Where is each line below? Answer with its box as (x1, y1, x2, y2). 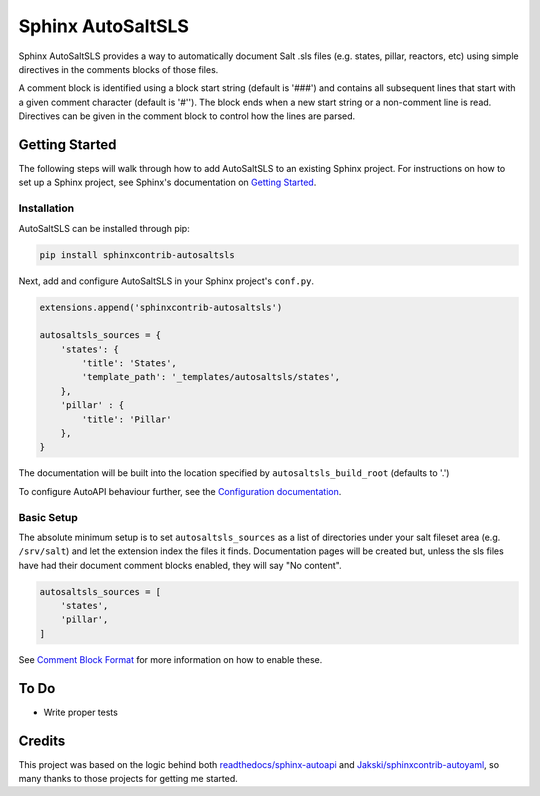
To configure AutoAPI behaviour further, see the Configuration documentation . (18, 485, 342, 497)
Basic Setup (18, 510, 79, 524)
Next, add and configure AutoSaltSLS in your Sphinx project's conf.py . (18, 275, 315, 287)
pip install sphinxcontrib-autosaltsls (39, 249, 235, 260)
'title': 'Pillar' (81, 413, 172, 425)
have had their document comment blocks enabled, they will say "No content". (18, 559, 342, 571)
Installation (18, 201, 75, 215)
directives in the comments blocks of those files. (18, 63, 219, 75)
